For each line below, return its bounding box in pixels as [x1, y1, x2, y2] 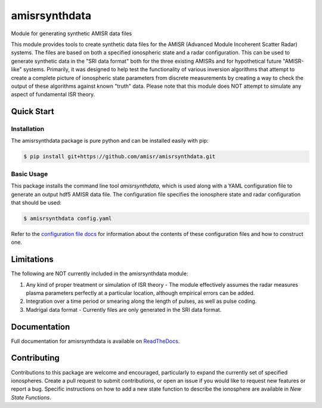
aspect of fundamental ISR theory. [11, 91, 95, 98]
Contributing [11, 353, 60, 363]
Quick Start [11, 106, 54, 116]
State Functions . [11, 394, 51, 401]
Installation [11, 125, 45, 133]
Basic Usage [11, 170, 48, 178]
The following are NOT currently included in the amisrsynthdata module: [11, 270, 188, 277]
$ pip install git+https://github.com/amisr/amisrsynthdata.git [23, 153, 216, 160]
